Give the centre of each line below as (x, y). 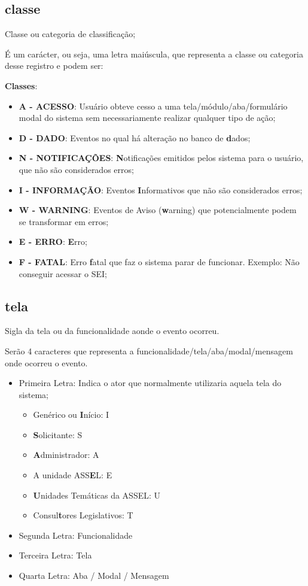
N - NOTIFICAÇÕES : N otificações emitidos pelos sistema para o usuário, (161, 158)
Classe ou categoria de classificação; (70, 34)
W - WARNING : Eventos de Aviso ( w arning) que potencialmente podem (158, 210)
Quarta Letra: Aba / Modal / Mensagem (94, 576)
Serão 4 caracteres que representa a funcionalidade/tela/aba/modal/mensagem (149, 350)
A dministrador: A (66, 455)
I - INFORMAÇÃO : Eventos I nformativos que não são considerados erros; (161, 189)
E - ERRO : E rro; (53, 242)
